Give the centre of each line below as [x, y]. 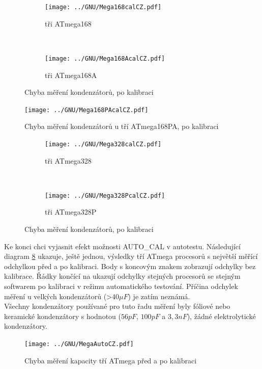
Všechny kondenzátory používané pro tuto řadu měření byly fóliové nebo [117, 306]
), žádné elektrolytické [221, 316]
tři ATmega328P [71, 212]
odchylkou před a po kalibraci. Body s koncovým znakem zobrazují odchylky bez [130, 266]
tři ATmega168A [71, 75]
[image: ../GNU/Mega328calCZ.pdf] [103, 144]
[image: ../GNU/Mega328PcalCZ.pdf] [105, 195]
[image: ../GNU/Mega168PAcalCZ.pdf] [86, 110]
